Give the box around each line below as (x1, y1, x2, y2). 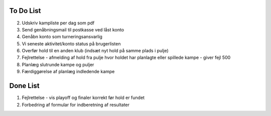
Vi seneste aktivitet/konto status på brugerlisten (22, 40, 121, 47)
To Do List (9, 6, 41, 15)
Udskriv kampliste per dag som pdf (22, 20, 95, 26)
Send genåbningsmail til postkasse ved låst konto (22, 26, 124, 32)
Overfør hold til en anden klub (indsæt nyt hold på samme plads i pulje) (22, 48, 169, 54)
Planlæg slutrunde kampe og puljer (22, 61, 94, 67)
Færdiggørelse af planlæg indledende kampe (22, 69, 115, 75)
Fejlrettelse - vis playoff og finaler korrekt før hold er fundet (22, 95, 145, 101)
